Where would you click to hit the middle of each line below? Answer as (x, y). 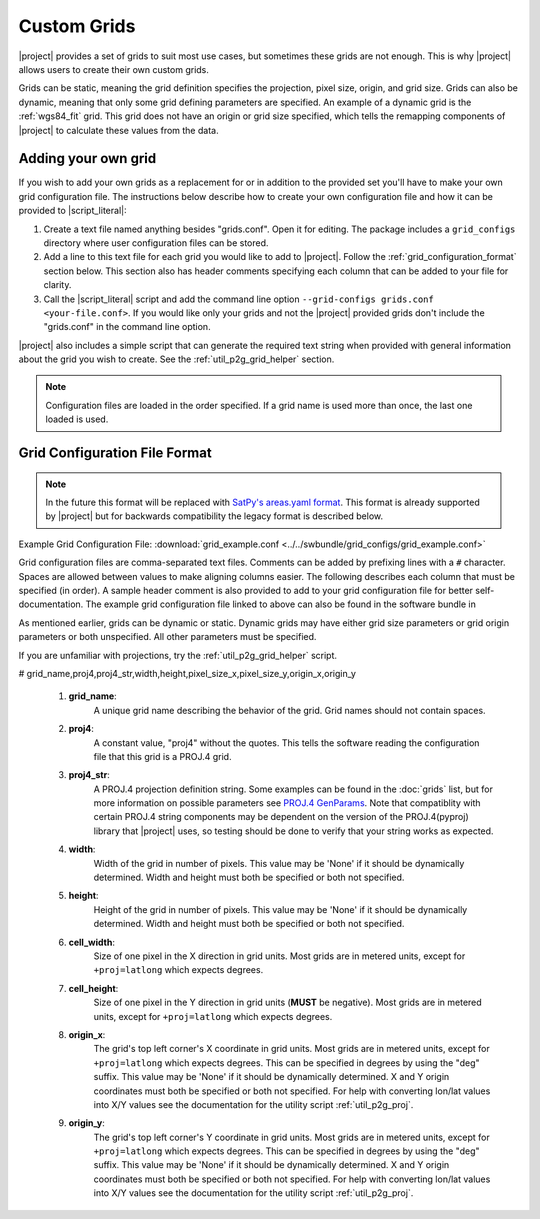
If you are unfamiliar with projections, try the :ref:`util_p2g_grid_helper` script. (178, 655)
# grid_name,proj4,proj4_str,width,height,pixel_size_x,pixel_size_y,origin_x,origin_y (187, 673)
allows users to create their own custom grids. (114, 69)
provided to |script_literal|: (72, 211)
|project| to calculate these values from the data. (118, 130)
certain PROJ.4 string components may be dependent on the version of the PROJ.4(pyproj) (281, 817)
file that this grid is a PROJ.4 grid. (162, 756)
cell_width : (91, 942)
